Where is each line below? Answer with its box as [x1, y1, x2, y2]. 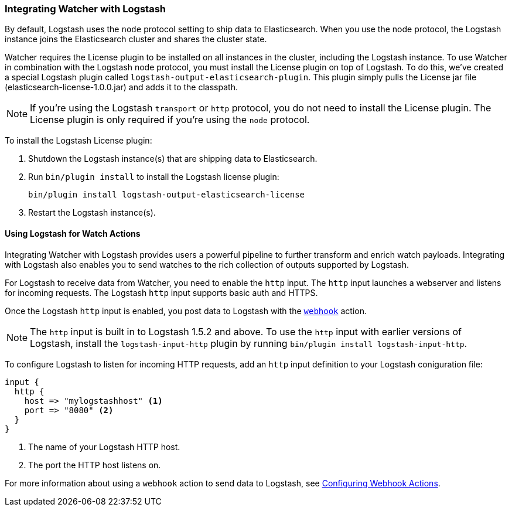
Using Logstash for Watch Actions [5, 228, 141, 239]
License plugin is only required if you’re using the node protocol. [30, 114, 310, 126]
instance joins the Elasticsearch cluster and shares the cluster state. [5, 34, 267, 45]
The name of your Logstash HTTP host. [28, 441, 180, 452]
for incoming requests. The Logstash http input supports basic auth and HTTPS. [5, 287, 318, 298]
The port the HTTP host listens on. [28, 459, 161, 470]
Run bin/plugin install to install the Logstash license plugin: [28, 172, 279, 182]
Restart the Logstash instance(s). [28, 207, 156, 218]
